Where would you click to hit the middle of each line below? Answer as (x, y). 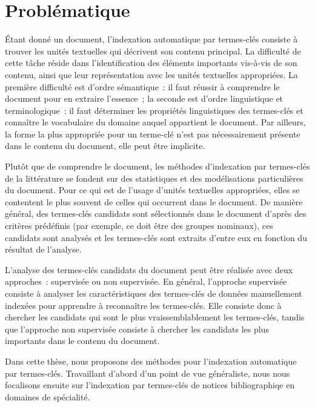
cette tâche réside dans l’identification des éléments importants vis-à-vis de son (151, 63)
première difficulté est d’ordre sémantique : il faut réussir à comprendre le (142, 86)
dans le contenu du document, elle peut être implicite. (105, 146)
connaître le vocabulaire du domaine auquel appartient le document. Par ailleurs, (155, 122)
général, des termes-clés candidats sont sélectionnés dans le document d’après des (156, 213)
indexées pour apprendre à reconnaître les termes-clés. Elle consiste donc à (143, 305)
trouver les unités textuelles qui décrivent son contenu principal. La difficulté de (153, 51)
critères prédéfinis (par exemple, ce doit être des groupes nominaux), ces (139, 226)
